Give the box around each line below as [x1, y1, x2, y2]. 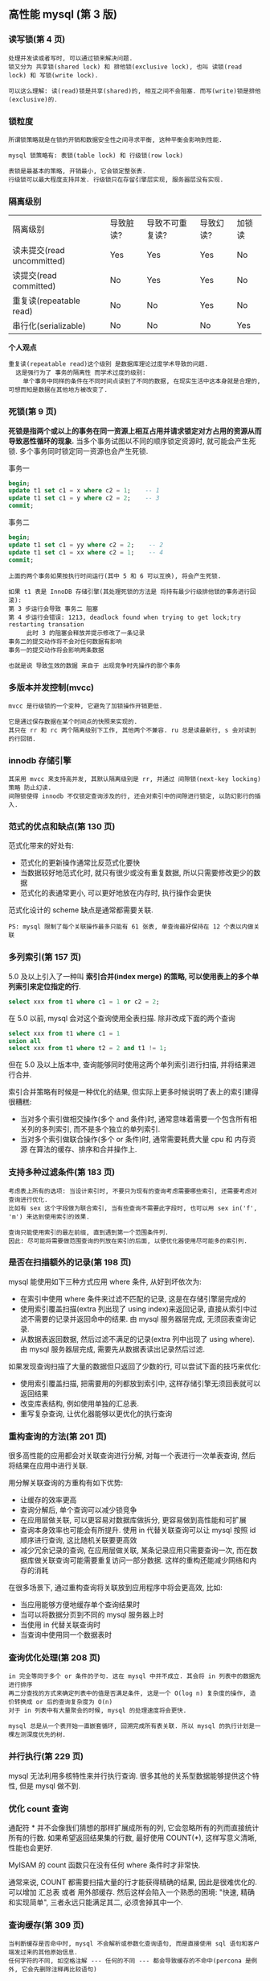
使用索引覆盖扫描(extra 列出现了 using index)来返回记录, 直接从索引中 [19, 1304, 251, 1314]
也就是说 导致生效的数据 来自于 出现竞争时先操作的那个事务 [8, 662, 181, 670]
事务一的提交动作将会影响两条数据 [8, 646, 104, 654]
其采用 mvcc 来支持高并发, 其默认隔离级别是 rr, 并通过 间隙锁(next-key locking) [8, 775, 261, 783]
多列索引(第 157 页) [8, 952, 82, 963]
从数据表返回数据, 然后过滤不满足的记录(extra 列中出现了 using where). [19, 1334, 256, 1344]
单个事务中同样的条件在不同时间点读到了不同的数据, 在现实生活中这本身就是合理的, [22, 377, 261, 385]
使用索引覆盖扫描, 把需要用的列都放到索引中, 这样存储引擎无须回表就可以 [19, 1378, 261, 1388]
